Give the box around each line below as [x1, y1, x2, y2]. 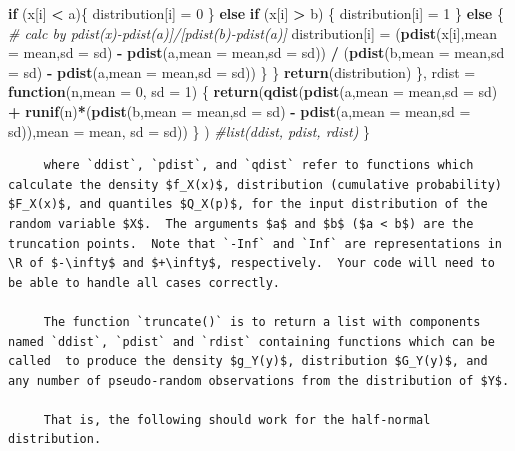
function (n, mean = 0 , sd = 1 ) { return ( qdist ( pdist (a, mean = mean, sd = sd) [8, 81, 498, 102]
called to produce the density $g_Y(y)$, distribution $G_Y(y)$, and [8, 354, 488, 369]
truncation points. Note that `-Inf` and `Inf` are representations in [8, 236, 502, 251]
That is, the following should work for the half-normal [43, 412, 431, 427]
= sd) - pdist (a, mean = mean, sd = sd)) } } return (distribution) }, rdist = [8, 61, 476, 82]
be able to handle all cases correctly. [8, 275, 281, 290]
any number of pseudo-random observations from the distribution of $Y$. [8, 373, 510, 388]
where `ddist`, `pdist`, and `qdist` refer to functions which [43, 158, 474, 173]
